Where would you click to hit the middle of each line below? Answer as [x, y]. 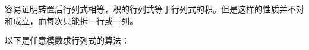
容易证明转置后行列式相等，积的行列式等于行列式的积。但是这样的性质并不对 [154, 9]
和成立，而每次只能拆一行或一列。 [71, 20]
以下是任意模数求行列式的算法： [67, 40]
